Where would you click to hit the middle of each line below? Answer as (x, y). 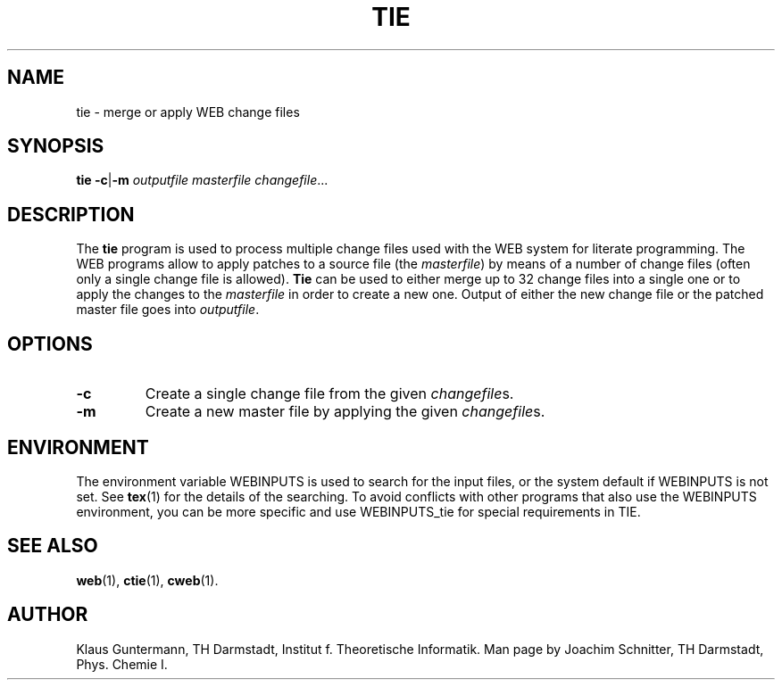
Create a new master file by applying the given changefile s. (345, 412)
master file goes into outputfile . (168, 310)
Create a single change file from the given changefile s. (329, 394)
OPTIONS (50, 343)
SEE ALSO (53, 546)
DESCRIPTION (71, 214)
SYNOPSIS (56, 146)
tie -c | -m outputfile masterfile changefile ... (202, 180)
